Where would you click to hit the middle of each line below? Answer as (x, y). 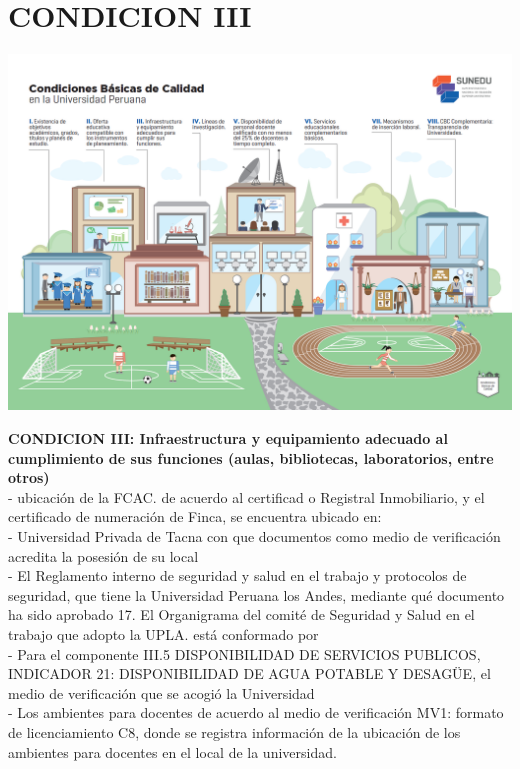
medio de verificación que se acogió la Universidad (161, 692)
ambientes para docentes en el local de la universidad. (172, 751)
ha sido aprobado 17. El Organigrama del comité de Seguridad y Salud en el (241, 614)
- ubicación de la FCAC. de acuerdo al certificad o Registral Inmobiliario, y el (246, 496)
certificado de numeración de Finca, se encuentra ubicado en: (195, 516)
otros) (29, 477)
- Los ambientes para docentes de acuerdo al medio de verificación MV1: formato (256, 712)
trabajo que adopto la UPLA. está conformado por (163, 634)
